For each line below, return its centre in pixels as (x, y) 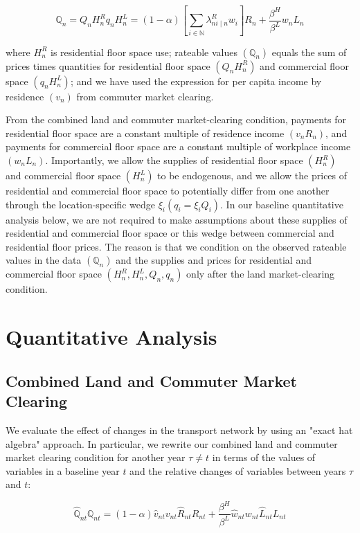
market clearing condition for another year (96, 457)
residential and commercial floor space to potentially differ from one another (168, 191)
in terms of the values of (264, 457)
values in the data (44, 260)
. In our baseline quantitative (282, 204)
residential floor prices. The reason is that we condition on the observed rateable (176, 246)
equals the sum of (309, 52)
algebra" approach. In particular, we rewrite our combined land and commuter (172, 443)
